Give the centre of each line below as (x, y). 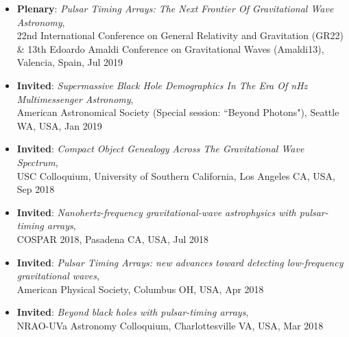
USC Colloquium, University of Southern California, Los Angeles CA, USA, (176, 175)
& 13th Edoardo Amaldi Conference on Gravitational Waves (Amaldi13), (170, 48)
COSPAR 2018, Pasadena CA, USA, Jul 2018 (113, 239)
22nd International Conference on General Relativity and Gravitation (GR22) (180, 35)
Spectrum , (37, 162)
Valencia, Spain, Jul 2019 (70, 62)
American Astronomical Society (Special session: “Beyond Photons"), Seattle (178, 112)
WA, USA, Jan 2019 (59, 125)
